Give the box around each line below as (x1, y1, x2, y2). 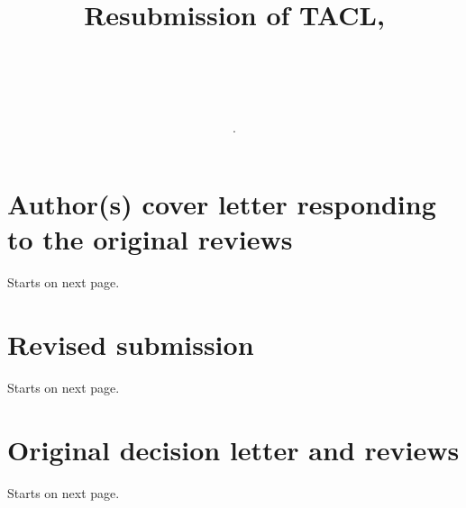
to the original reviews (7, 221, 293, 258)
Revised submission (7, 326, 254, 363)
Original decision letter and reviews (7, 431, 460, 467)
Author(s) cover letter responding (7, 186, 436, 222)
